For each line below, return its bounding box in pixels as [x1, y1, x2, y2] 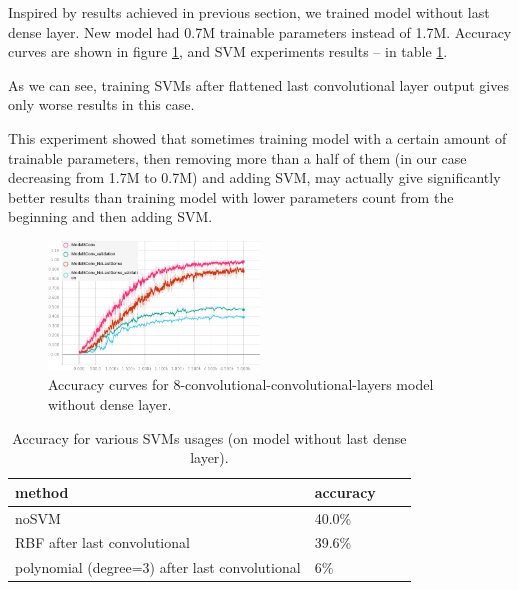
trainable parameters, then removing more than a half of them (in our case [8, 147, 467, 168]
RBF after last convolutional [15, 532, 190, 553]
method [15, 481, 69, 502]
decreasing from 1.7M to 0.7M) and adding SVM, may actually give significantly [8, 167, 501, 188]
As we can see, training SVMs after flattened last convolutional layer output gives [8, 74, 509, 95]
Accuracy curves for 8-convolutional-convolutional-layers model [48, 374, 434, 395]
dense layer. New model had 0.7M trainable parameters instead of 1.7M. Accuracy [8, 21, 512, 42]
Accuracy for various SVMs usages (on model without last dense [12, 427, 407, 448]
